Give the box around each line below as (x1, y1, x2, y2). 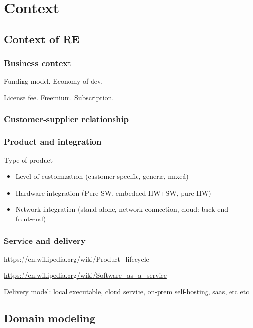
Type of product (4, 154, 53, 165)
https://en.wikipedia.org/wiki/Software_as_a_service (4, 270, 167, 280)
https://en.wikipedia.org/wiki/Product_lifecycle (4, 253, 149, 263)
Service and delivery (4, 234, 86, 246)
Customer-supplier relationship (4, 113, 129, 125)
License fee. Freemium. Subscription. (4, 92, 114, 102)
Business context (4, 57, 71, 69)
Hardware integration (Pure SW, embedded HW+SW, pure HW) (15, 187, 211, 197)
